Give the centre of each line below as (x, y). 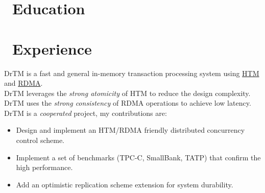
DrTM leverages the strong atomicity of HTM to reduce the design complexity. (127, 93)
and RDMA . (23, 83)
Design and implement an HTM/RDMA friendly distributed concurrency (130, 130)
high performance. (44, 167)
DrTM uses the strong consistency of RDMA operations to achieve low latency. (128, 103)
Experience (52, 48)
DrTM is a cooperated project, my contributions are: (86, 113)
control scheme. (40, 140)
